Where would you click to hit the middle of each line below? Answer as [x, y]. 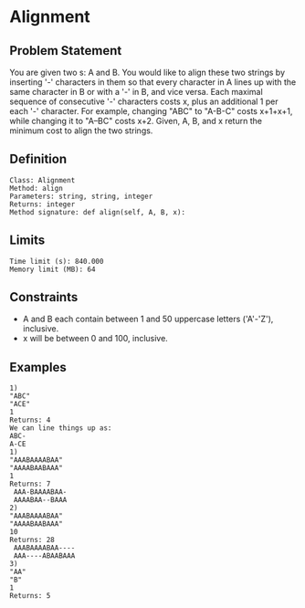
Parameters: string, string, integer [81, 196]
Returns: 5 [30, 596]
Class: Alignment [42, 180]
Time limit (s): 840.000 [57, 261]
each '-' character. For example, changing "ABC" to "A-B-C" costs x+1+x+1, [151, 111]
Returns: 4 [30, 420]
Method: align [37, 188]
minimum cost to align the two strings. [81, 131]
